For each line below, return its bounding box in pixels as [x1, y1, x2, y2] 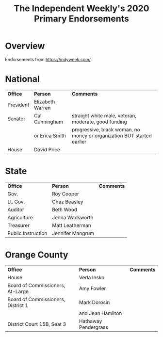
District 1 [7, 302, 29, 308]
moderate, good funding [72, 118, 127, 125]
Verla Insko [79, 274, 105, 281]
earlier [72, 138, 87, 145]
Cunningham [33, 118, 64, 125]
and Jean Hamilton [79, 310, 122, 317]
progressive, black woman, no [72, 126, 140, 133]
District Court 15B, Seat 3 [7, 321, 66, 327]
